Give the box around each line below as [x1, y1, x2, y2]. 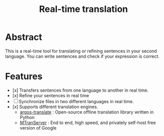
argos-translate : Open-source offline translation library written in [19, 109, 154, 115]
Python [19, 114, 35, 120]
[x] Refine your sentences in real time [12, 92, 89, 98]
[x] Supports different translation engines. [12, 104, 98, 110]
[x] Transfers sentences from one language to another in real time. [12, 87, 149, 93]
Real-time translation [39, 3, 128, 15]
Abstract [5, 31, 42, 43]
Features [5, 71, 43, 82]
